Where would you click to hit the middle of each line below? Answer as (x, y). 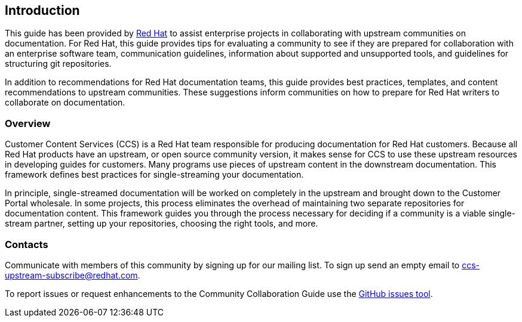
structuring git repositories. (58, 64)
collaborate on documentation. (65, 103)
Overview (28, 123)
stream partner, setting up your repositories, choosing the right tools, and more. (162, 224)
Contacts (27, 244)
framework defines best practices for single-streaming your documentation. (154, 175)
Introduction (42, 10)
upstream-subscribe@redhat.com (71, 275)
